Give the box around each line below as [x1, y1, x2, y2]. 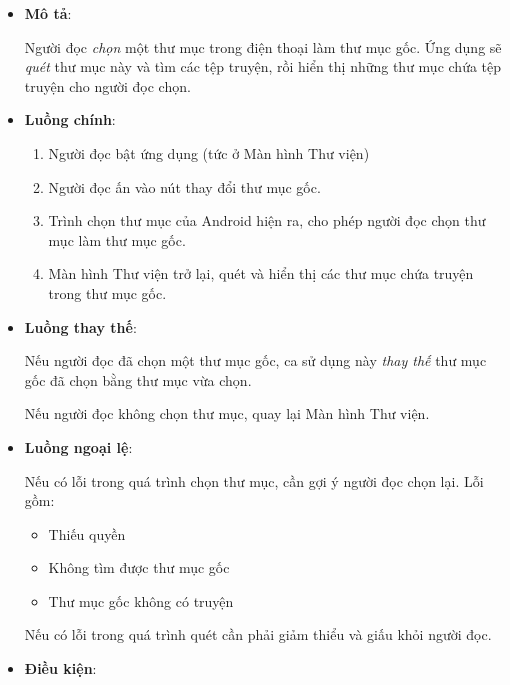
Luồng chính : [24, 109, 116, 130]
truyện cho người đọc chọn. [24, 75, 191, 96]
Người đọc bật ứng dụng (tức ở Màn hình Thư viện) [48, 142, 370, 163]
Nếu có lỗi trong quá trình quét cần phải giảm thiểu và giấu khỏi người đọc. [24, 624, 492, 645]
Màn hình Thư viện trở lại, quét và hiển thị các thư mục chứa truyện [48, 263, 474, 284]
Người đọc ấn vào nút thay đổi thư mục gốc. [48, 176, 321, 197]
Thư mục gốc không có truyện [48, 590, 234, 611]
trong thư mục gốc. [48, 282, 167, 303]
